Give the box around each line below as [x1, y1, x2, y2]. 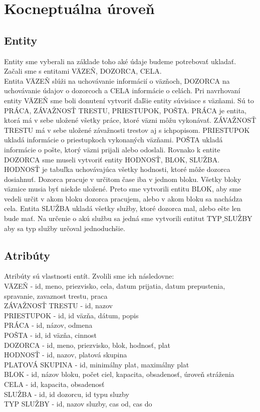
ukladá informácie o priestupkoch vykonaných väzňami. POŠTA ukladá [4, 134, 223, 145]
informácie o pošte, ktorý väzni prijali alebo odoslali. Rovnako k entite [4, 144, 220, 154]
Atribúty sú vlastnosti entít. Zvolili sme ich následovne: [4, 271, 174, 281]
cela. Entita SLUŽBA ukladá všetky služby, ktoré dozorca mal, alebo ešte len [4, 203, 241, 214]
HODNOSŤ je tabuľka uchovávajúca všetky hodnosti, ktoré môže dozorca [4, 164, 230, 174]
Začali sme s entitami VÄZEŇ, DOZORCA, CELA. [4, 66, 162, 76]
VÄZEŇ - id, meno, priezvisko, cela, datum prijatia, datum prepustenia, [4, 281, 225, 291]
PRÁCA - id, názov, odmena [4, 320, 93, 330]
